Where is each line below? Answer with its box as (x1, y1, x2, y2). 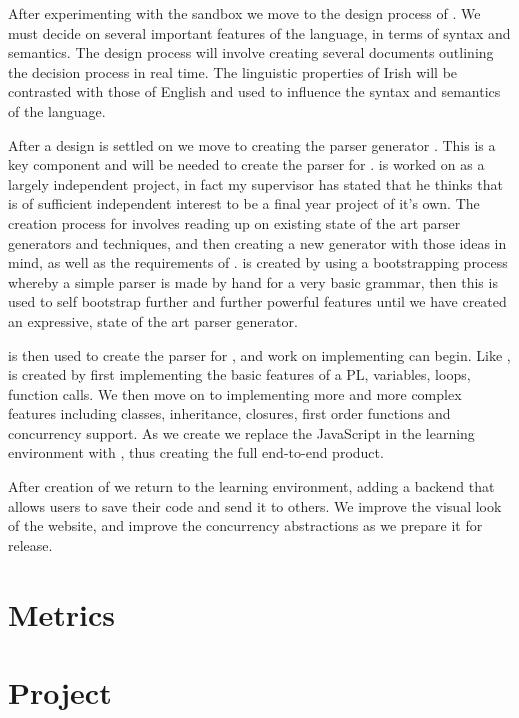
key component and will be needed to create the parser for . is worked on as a (8, 154, 485, 175)
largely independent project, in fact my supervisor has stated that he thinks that (8, 173, 503, 194)
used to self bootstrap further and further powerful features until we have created (8, 291, 507, 312)
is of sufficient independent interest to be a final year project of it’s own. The (8, 193, 480, 214)
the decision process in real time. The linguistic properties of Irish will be (8, 61, 458, 82)
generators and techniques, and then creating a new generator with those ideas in (8, 232, 507, 253)
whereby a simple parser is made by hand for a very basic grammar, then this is (8, 271, 498, 292)
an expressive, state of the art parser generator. (8, 310, 298, 331)
